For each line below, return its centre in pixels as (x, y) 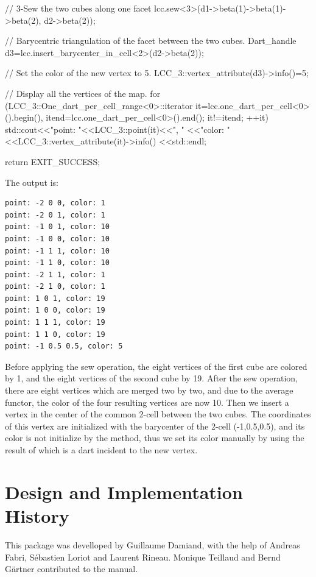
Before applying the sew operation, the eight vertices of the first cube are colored (156, 366)
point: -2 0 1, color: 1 (55, 215)
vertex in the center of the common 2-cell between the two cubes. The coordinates (158, 414)
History (37, 515)
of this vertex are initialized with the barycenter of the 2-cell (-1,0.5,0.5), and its (155, 426)
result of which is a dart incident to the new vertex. (101, 450)
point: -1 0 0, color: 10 (57, 239)
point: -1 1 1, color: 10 (57, 251)
